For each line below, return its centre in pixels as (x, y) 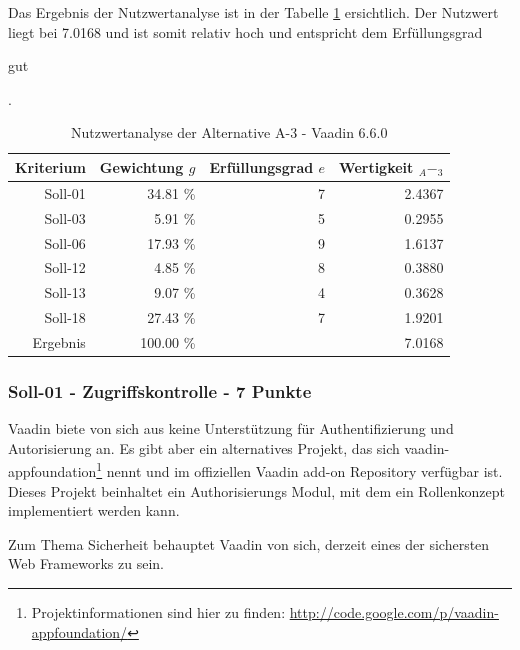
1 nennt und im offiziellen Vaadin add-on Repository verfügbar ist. (299, 470)
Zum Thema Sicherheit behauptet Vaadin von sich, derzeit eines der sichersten (249, 543)
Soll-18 (65, 317)
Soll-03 (65, 217)
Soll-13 (65, 292)
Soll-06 (65, 242)
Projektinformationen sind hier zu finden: (158, 612)
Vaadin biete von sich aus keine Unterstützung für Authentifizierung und (231, 428)
